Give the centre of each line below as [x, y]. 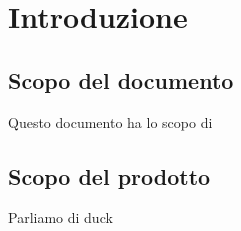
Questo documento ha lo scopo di [110, 121]
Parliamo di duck [60, 217]
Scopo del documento [121, 79]
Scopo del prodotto [109, 175]
